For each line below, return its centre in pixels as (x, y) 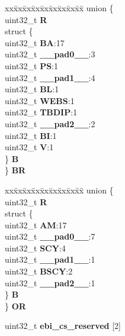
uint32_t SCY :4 (35, 248)
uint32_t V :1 (29, 147)
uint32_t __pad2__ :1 (50, 282)
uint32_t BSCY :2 (39, 271)
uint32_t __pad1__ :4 (50, 77)
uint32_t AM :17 (36, 224)
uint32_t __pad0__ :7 (50, 236)
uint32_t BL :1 (32, 89)
